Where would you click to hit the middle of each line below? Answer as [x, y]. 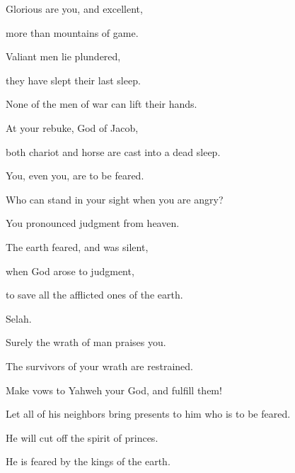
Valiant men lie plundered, [63, 56]
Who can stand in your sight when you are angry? [115, 199]
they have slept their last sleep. [73, 80]
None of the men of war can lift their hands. [102, 104]
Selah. [19, 318]
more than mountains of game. [72, 32]
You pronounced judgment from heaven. [93, 223]
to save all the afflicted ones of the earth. [94, 295]
